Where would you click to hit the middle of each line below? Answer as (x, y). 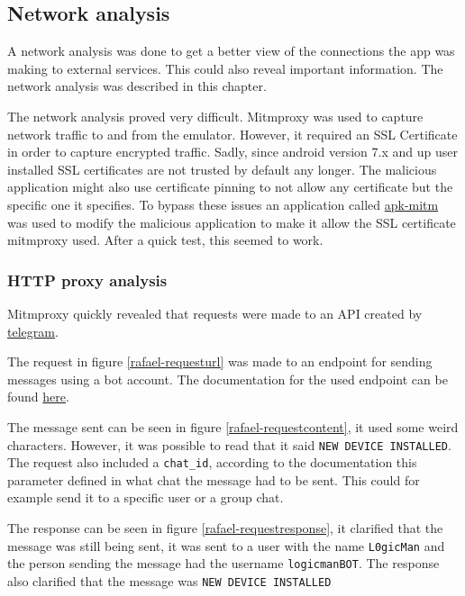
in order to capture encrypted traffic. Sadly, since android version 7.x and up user (232, 152)
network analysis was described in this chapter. (137, 86)
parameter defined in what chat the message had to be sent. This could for (214, 479)
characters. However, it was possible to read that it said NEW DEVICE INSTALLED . (229, 444)
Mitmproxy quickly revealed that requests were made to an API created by (215, 313)
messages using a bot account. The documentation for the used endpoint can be (228, 379)
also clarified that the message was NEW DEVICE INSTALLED (169, 580)
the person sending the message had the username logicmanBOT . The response (223, 563)
